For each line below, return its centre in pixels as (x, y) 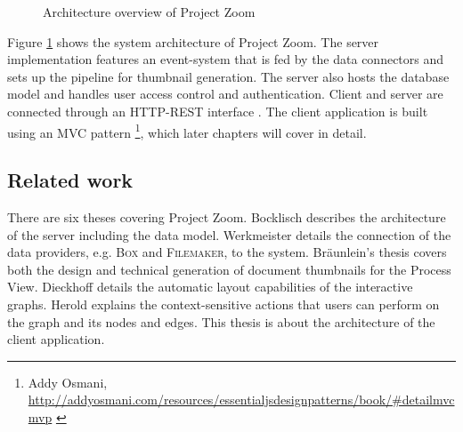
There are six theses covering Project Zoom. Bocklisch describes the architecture (227, 217)
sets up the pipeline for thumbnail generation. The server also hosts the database (228, 76)
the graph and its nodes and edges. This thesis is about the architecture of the (221, 321)
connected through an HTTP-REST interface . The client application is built (218, 111)
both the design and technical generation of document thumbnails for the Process (229, 269)
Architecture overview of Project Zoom (149, 12)
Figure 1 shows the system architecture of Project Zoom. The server (193, 41)
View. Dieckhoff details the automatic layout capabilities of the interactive (210, 287)
